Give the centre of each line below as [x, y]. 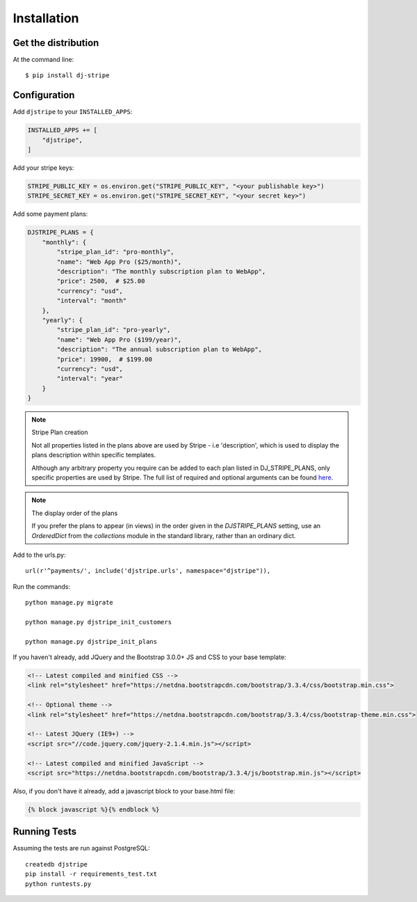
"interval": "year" [90, 379]
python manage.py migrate [69, 603]
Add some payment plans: [50, 214]
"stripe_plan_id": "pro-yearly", [114, 330]
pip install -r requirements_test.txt [91, 874]
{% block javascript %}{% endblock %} [93, 809]
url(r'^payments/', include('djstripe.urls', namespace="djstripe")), [148, 571]
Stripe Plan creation [60, 432]
